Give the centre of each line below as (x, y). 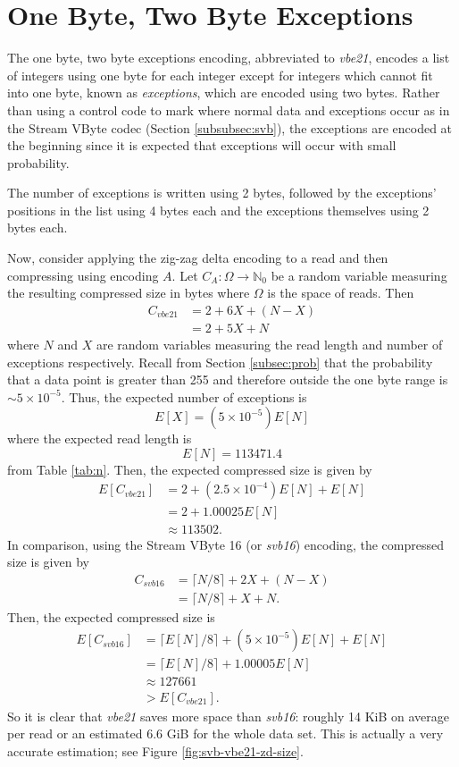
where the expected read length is (100, 438)
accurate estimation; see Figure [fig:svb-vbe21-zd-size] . (155, 750)
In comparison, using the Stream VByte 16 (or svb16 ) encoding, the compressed (225, 544)
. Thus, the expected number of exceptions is (184, 396)
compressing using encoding (83, 275)
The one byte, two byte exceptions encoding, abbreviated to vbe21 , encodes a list (229, 58)
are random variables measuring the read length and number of (269, 344)
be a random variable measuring (359, 275)
